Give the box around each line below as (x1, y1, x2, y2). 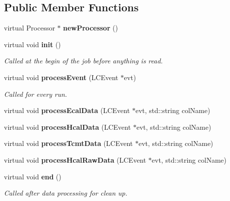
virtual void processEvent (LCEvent (4, 72, 118, 82)
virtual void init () (4, 39, 61, 49)
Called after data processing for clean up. (4, 188, 128, 198)
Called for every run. (4, 88, 67, 99)
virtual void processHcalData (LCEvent (4, 121, 131, 132)
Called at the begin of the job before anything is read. (4, 56, 163, 66)
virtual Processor (4, 23, 55, 33)
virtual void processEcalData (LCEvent (4, 105, 130, 115)
